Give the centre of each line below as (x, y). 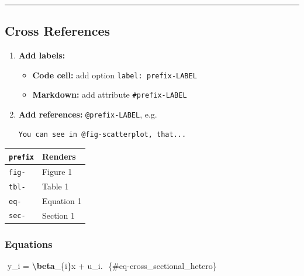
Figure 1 (57, 171)
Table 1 (55, 186)
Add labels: (42, 55)
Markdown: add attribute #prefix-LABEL (110, 94)
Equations (29, 244)
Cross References (57, 31)
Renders (59, 156)
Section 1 (58, 215)
